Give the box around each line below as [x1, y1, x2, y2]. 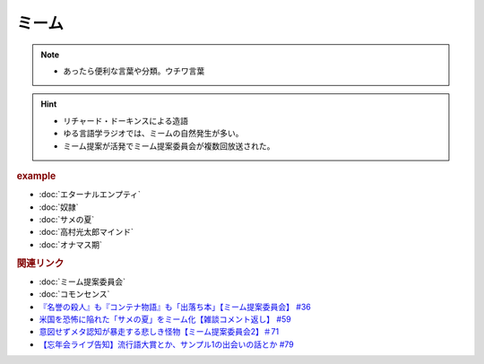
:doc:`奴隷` [39, 202, 80, 212]
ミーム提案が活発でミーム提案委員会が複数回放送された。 [63, 140, 275, 152]
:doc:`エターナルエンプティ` [39, 189, 141, 200]
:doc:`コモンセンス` [39, 289, 110, 299]
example [16, 169, 56, 182]
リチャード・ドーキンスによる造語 [63, 115, 188, 126]
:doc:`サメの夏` [39, 213, 95, 224]
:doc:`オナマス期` [39, 238, 103, 250]
